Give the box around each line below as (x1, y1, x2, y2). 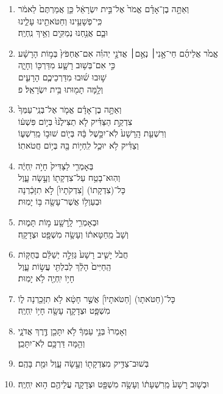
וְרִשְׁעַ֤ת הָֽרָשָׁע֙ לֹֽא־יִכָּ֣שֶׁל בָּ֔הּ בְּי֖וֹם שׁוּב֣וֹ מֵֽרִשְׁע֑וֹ (18, 127, 166, 139)
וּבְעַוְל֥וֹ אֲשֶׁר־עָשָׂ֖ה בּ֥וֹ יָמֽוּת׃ (18, 195, 102, 208)
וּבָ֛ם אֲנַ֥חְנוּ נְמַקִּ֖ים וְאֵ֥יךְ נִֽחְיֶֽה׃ (18, 26, 108, 39)
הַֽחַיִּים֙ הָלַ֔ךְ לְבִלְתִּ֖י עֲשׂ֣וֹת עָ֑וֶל (18, 259, 111, 272)
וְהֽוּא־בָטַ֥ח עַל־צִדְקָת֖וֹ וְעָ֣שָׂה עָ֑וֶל (18, 171, 121, 184)
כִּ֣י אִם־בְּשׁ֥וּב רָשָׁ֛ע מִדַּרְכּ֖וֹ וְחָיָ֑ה (18, 58, 116, 71)
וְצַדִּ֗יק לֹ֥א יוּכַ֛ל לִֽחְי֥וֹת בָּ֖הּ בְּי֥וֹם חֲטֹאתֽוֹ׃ (18, 138, 139, 151)
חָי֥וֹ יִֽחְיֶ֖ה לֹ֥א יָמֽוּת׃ (18, 272, 75, 284)
